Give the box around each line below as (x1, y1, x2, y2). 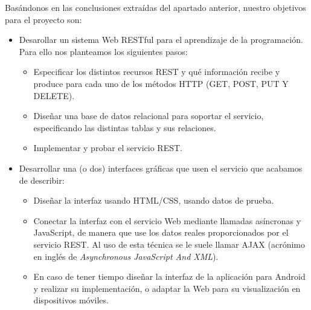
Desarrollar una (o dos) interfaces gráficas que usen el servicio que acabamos (19, 161, 303, 174)
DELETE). (33, 89, 75, 102)
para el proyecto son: (5, 13, 82, 25)
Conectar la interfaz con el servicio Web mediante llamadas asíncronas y (33, 214, 301, 227)
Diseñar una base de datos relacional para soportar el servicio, (33, 109, 264, 122)
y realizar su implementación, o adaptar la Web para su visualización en (33, 282, 301, 294)
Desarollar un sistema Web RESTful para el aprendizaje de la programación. (19, 33, 303, 46)
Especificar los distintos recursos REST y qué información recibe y (33, 65, 280, 78)
